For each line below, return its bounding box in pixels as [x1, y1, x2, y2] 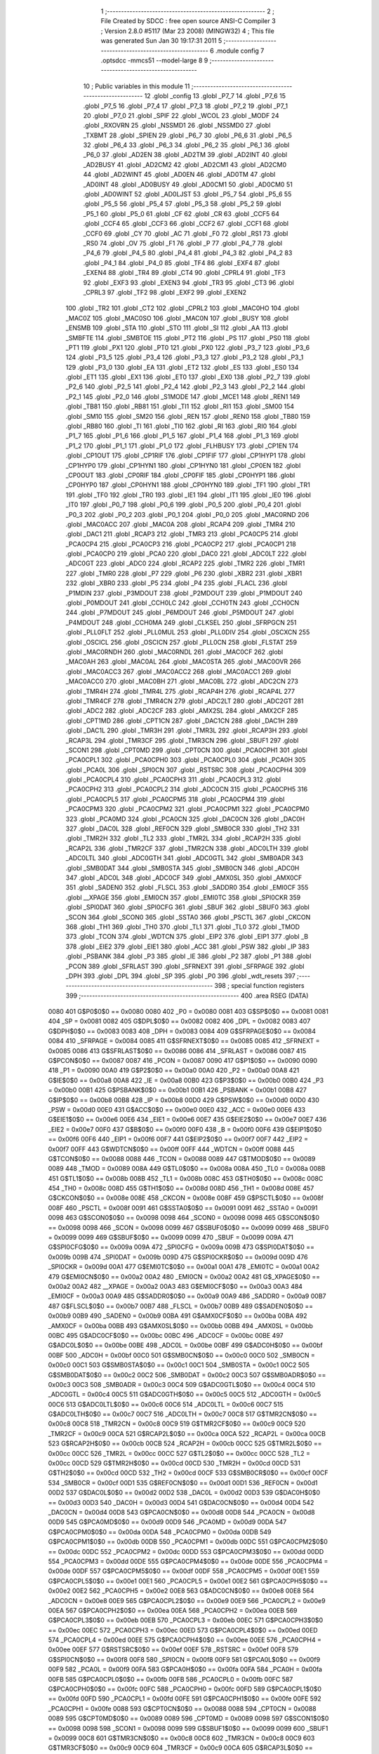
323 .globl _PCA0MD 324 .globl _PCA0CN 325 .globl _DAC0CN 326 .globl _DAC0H [65, 815, 305, 823]
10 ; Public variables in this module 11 [83, 81, 190, 91]
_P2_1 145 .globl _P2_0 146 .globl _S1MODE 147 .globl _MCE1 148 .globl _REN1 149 [65, 392, 300, 401]
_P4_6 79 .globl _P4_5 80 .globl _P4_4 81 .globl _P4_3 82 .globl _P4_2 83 [83, 249, 293, 257]
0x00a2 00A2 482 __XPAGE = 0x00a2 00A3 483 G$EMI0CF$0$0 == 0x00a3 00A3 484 [48, 1283, 303, 1290]
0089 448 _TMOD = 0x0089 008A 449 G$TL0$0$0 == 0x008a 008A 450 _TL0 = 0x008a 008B [48, 1165, 326, 1173]
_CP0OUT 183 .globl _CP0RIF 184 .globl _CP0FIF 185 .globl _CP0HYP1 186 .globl [65, 471, 295, 479]
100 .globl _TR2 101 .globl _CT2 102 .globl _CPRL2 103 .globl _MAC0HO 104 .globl [65, 304, 300, 312]
